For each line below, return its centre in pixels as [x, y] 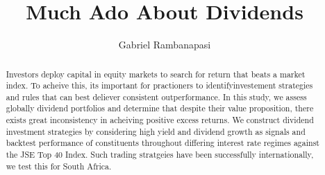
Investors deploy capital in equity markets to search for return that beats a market [156, 74]
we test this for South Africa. [59, 166]
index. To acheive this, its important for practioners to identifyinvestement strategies [159, 85]
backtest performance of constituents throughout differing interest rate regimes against [162, 143]
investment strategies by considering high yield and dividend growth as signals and [156, 131]
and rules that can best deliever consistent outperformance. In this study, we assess [156, 96]
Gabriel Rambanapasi [165, 45]
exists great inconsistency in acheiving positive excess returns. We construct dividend [160, 120]
